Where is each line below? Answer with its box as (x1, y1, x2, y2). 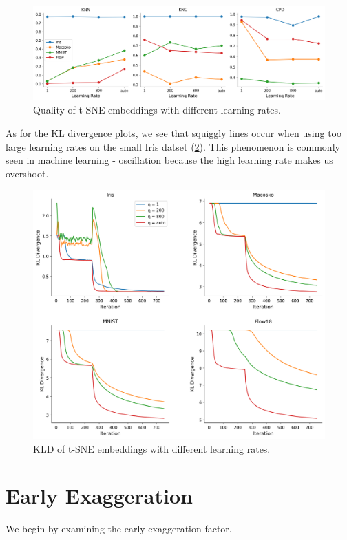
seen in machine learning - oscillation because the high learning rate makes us (6, 153, 333, 167)
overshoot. (6, 166, 49, 180)
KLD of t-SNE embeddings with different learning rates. (33, 441, 271, 455)
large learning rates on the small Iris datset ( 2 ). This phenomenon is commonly (6, 139, 340, 153)
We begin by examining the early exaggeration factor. (6, 521, 232, 536)
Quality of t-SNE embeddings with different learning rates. (33, 102, 281, 117)
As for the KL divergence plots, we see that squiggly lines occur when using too (6, 126, 342, 140)
